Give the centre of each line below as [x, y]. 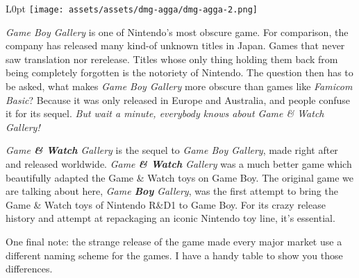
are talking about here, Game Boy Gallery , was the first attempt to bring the [172, 191]
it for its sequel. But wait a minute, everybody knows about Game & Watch [165, 113]
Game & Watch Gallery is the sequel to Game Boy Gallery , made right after [172, 150]
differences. [29, 269]
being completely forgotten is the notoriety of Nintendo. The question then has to [179, 72]
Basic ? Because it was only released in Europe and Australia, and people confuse [178, 99]
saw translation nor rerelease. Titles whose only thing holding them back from [172, 59]
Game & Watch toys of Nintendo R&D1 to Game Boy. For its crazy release [166, 204]
